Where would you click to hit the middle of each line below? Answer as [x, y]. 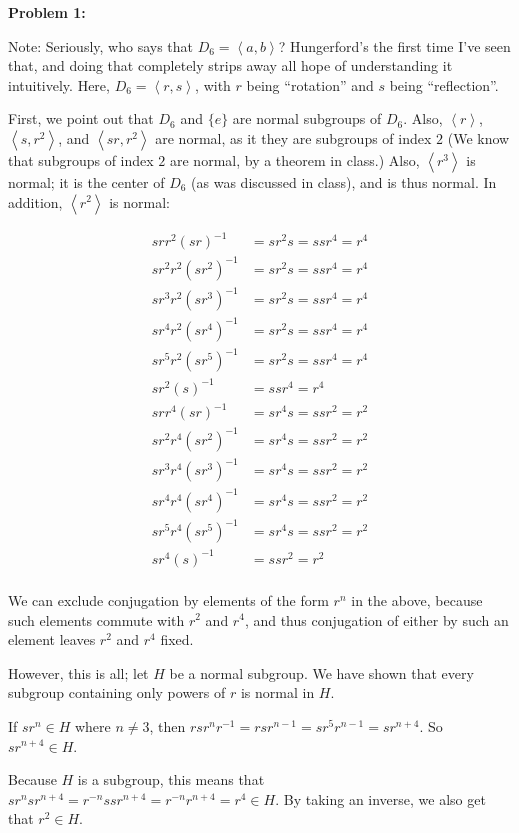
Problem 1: [47, 12]
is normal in [277, 692]
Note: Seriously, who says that [100, 45]
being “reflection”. [444, 84]
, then [167, 725]
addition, [35, 201]
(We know [478, 137]
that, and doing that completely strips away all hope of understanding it [230, 65]
